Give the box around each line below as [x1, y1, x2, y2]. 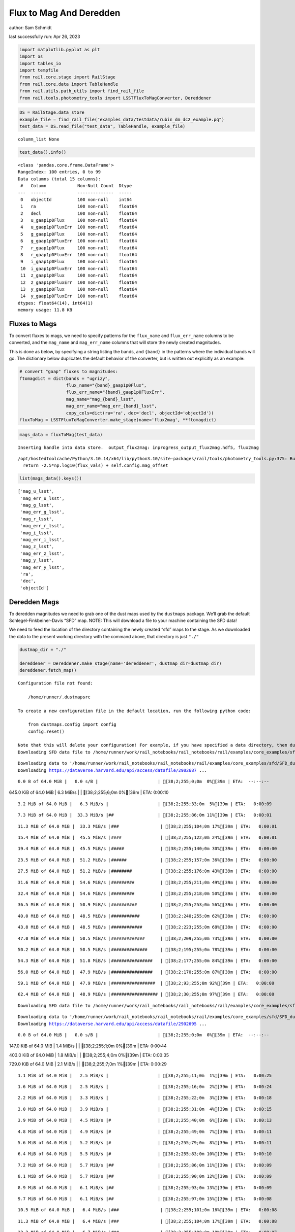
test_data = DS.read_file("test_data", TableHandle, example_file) [19, 124, 186, 129]
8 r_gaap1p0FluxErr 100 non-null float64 [20, 252, 137, 258]
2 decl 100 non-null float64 [20, 210, 137, 216]
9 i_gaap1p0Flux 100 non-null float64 [20, 259, 137, 265]
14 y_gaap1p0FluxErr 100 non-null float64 [20, 293, 137, 299]
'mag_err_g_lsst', [20, 509, 65, 515]
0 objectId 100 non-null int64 [20, 197, 132, 202]
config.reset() [28, 728, 65, 734]
